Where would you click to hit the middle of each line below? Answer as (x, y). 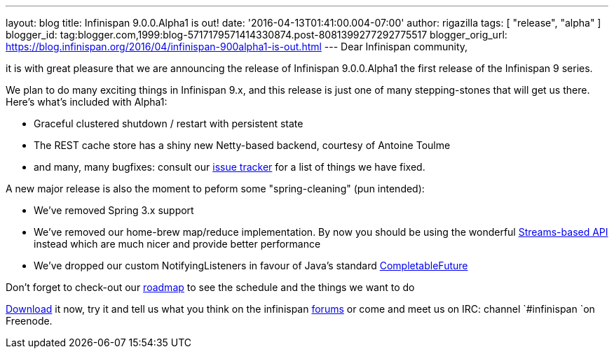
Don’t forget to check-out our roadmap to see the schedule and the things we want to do (210, 287)
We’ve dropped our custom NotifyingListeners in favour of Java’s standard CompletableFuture (251, 265)
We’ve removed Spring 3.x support (114, 210)
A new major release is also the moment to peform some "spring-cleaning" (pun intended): (215, 189)
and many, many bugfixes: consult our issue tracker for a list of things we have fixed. (230, 167)
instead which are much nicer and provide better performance (177, 244)
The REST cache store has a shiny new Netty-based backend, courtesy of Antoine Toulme (242, 145)
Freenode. (29, 321)
